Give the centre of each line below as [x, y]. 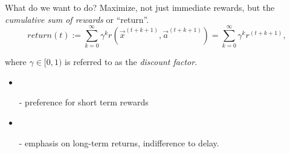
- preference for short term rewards [84, 102]
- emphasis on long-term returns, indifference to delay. [119, 142]
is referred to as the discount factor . [131, 62]
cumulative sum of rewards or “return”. [77, 19]
